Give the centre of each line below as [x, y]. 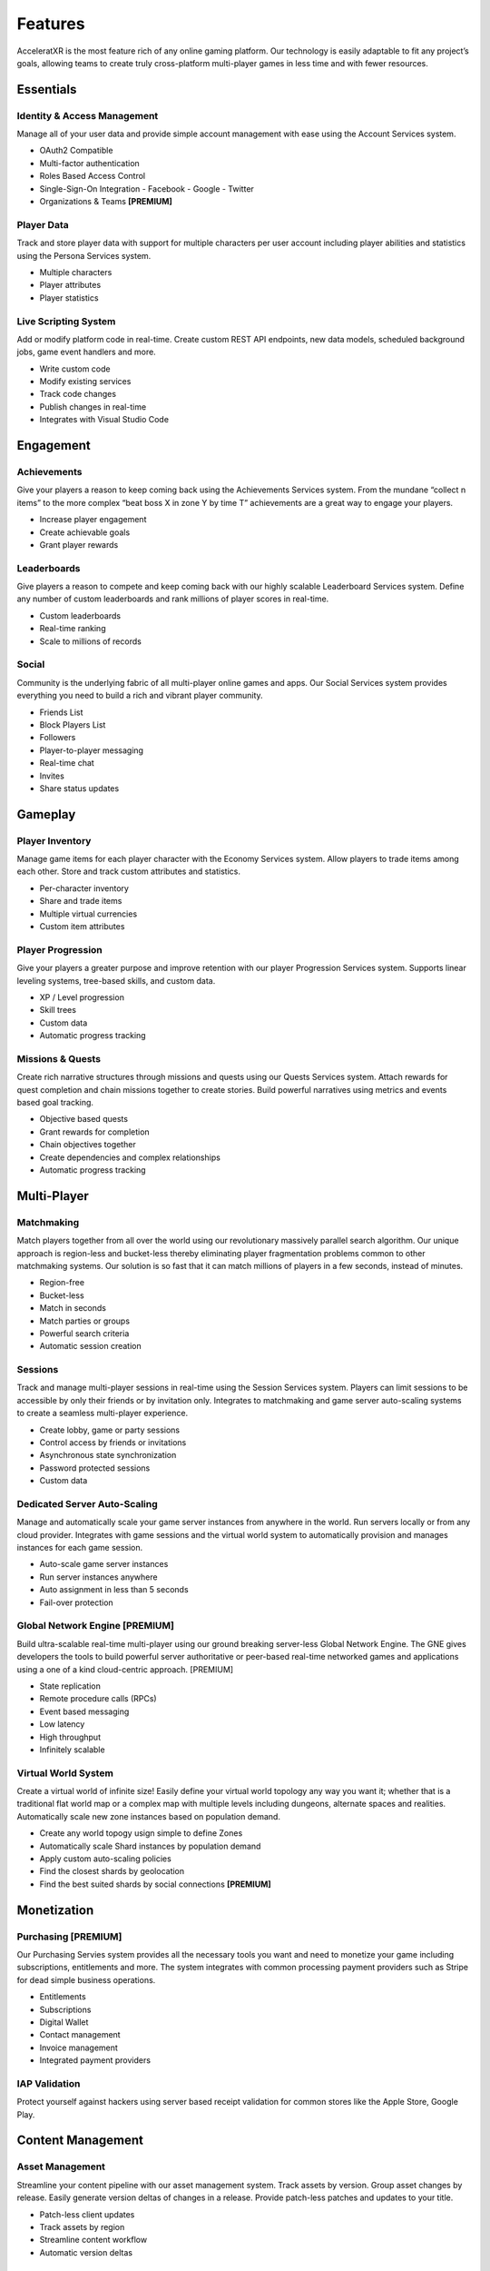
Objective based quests [84, 1119]
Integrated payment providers [95, 2060]
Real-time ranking [73, 629]
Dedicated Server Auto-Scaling [87, 1503]
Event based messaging [84, 1711]
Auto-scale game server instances [104, 1564]
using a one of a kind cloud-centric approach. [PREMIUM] [125, 1669]
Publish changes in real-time [93, 407]
